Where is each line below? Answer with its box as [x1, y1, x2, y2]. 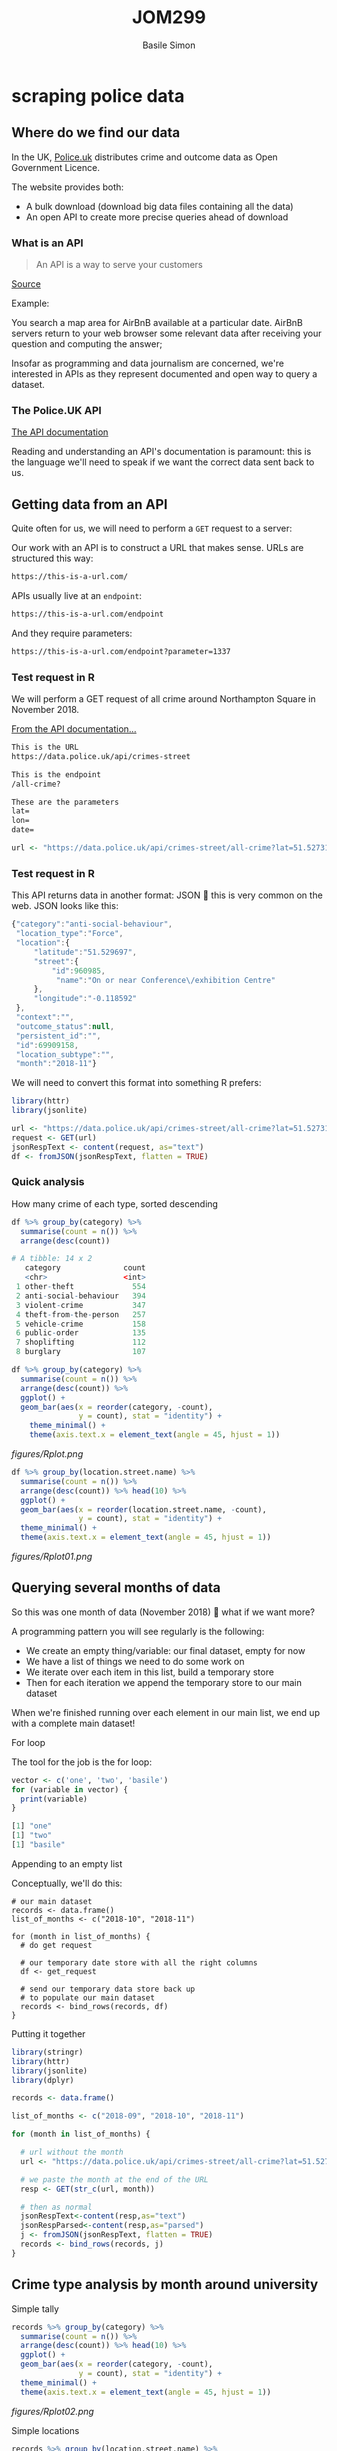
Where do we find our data [11, 124, 181, 141]
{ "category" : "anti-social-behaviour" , [11, 919, 173, 930]
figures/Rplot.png [11, 1448, 84, 1460]
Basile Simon [142, 39, 196, 51]
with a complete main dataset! [11, 1717, 136, 1729]
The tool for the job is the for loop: [11, 1756, 153, 1768]
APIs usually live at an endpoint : [11, 590, 143, 602]
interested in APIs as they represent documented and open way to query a [11, 368, 318, 380]
